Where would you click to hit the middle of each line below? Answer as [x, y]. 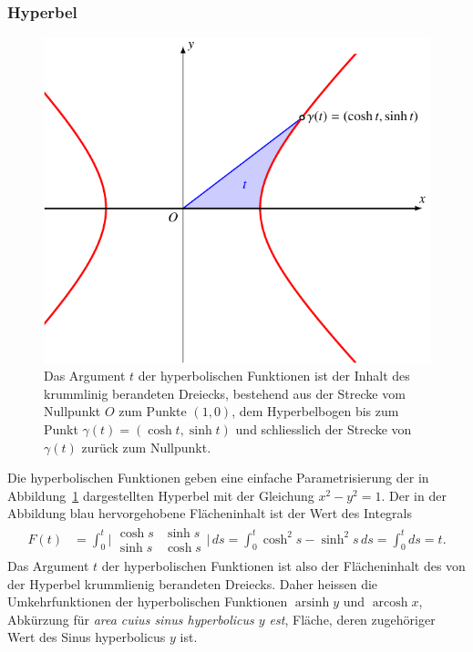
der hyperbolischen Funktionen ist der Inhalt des [274, 376]
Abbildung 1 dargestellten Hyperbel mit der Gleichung [161, 495]
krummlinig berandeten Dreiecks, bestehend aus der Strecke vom [225, 393]
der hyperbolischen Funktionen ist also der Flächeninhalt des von [283, 566]
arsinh [312, 603]
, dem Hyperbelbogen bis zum [315, 411]
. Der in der [414, 495]
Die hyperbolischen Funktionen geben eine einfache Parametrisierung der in [218, 478]
